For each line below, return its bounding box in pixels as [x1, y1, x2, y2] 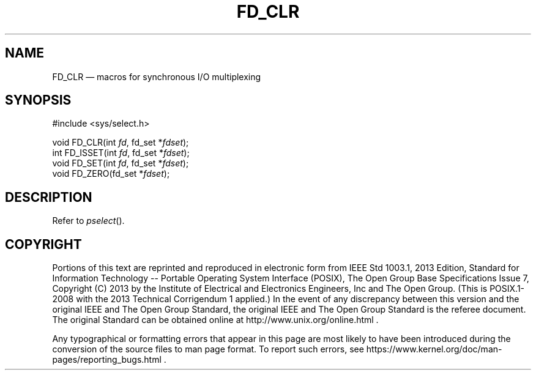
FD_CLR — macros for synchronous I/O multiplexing [52, 71, 261, 82]
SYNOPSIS [5, 92, 72, 108]
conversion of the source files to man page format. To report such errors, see [52, 344, 364, 355]
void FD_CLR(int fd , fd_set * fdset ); [52, 137, 189, 148]
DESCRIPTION [5, 189, 92, 205]
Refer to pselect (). [52, 215, 125, 226]
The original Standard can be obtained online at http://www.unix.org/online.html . [52, 314, 379, 325]
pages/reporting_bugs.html [52, 354, 162, 365]
